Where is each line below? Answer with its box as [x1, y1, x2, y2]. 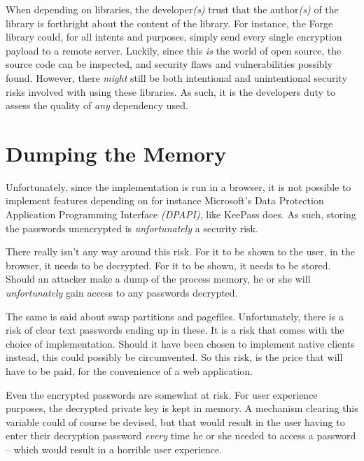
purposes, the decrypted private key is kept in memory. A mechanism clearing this [6, 401, 358, 416]
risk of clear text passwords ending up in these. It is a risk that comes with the [6, 322, 344, 337]
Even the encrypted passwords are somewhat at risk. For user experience [6, 387, 318, 402]
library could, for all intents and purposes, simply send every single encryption [6, 29, 342, 44]
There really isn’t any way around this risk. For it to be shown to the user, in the [6, 244, 355, 259]
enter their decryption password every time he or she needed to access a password [6, 428, 356, 443]
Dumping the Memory [6, 139, 227, 167]
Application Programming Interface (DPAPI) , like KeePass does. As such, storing [6, 207, 356, 222]
